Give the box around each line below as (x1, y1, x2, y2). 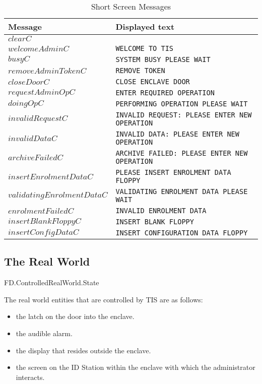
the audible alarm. (16, 328, 73, 338)
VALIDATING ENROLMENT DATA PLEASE (115, 187, 248, 196)
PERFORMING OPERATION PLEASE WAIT (115, 100, 248, 108)
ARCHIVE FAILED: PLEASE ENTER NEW (115, 149, 248, 157)
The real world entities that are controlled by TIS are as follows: (4, 294, 203, 304)
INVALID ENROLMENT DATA (115, 207, 207, 215)
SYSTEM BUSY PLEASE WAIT (115, 55, 211, 63)
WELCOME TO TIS (115, 44, 174, 52)
